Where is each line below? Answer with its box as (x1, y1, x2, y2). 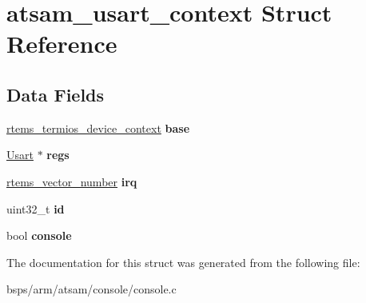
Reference (6, 27, 117, 60)
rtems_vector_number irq (6, 173, 137, 189)
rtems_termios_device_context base (6, 119, 190, 136)
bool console (6, 227, 72, 244)
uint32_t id (6, 200, 65, 217)
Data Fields (6, 82, 105, 106)
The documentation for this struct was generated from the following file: (6, 253, 360, 270)
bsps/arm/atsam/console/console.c (6, 281, 177, 297)
